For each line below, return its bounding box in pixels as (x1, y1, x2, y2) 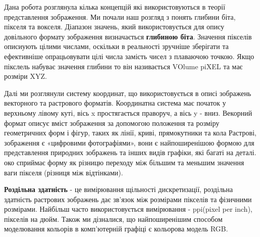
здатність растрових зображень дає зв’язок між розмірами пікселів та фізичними (4, 194, 252, 204)
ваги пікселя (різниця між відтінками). (4, 167, 123, 177)
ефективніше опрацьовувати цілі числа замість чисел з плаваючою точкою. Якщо (4, 51, 254, 61)
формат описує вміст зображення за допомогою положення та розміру (4, 117, 220, 128)
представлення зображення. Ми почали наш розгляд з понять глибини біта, (4, 11, 236, 22)
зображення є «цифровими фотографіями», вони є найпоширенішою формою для (4, 137, 254, 148)
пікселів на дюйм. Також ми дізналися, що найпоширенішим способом (4, 213, 223, 224)
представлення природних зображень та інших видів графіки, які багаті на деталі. (4, 147, 256, 158)
